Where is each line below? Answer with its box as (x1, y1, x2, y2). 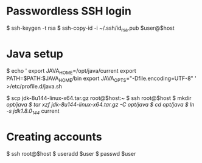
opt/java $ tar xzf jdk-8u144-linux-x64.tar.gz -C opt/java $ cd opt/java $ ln (6, 101, 195, 108)
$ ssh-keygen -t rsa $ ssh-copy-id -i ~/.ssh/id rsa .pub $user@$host (6, 24, 175, 33)
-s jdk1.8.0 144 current (6, 107, 60, 116)
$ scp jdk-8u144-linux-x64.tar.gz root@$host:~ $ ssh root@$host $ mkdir (6, 95, 192, 102)
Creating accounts (6, 130, 102, 144)
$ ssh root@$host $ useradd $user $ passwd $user (6, 150, 136, 157)
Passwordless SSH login (6, 4, 132, 18)
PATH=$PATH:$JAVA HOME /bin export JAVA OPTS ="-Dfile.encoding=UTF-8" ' (6, 75, 197, 84)
